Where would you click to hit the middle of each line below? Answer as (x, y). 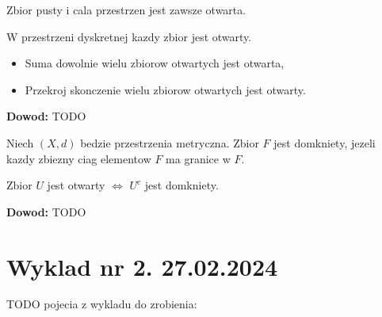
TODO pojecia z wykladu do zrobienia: (102, 304)
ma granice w (198, 158)
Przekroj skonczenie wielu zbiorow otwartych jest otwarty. (165, 89)
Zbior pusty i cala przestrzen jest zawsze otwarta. (126, 10)
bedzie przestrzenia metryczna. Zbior (170, 142)
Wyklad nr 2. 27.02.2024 (142, 266)
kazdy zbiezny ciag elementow (79, 158)
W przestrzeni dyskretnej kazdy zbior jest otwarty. (129, 36)
